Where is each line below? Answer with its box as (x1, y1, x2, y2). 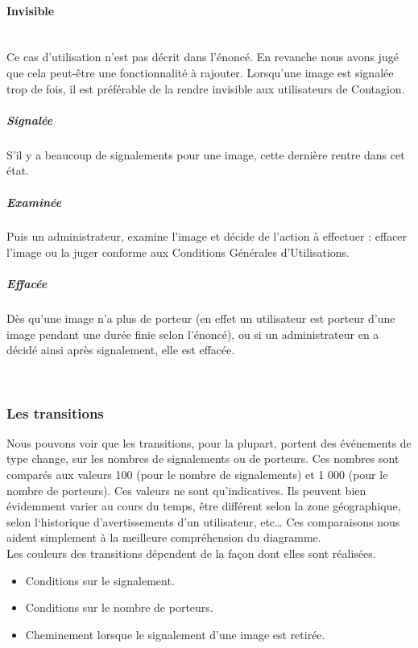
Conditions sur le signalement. (25, 572, 175, 588)
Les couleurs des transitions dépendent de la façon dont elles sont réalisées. (6, 544, 376, 561)
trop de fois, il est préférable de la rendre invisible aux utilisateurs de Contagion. (6, 80, 405, 97)
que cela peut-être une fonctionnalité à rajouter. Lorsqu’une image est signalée (6, 64, 394, 80)
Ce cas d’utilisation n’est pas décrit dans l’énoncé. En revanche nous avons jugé (6, 48, 399, 65)
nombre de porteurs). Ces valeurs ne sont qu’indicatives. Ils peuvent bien (6, 481, 366, 498)
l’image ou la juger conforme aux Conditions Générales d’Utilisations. (6, 244, 350, 261)
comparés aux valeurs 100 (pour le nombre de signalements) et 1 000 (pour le (6, 466, 388, 483)
